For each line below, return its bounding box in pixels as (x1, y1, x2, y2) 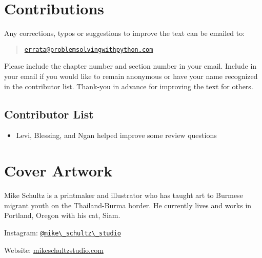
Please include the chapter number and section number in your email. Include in (4, 61, 257, 71)
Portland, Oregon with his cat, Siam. (4, 210, 120, 221)
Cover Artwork (4, 160, 113, 181)
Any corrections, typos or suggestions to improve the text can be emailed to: (4, 28, 245, 38)
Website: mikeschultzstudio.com (4, 244, 104, 255)
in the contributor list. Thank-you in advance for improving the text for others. (4, 81, 253, 91)
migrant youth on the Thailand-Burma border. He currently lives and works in (4, 200, 252, 210)
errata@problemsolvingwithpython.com (24, 46, 153, 53)
